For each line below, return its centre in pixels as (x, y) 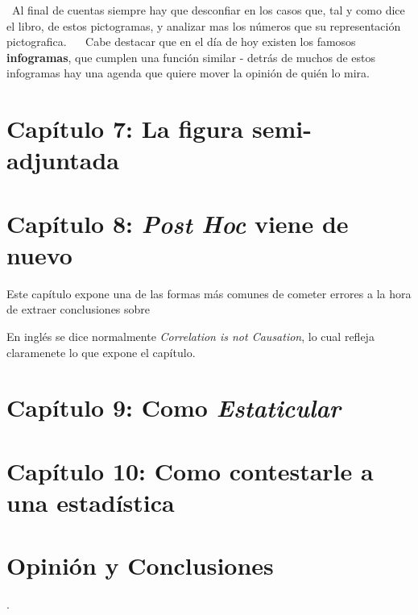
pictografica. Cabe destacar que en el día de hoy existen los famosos (181, 42)
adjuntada (63, 160)
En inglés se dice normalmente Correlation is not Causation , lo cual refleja (190, 337)
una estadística (91, 502)
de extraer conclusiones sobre (79, 309)
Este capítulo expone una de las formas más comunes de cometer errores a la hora (209, 293)
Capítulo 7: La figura (125, 129)
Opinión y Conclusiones (140, 565)
